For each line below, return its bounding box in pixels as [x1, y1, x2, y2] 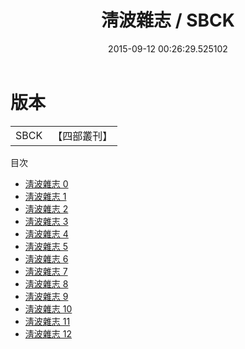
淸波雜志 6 [24, 252, 69, 265]
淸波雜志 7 [24, 265, 68, 277]
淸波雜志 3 [24, 215, 69, 227]
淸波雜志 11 [24, 315, 71, 327]
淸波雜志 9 [24, 290, 69, 302]
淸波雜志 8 [24, 277, 69, 290]
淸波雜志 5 [24, 240, 69, 252]
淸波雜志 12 [24, 327, 72, 340]
